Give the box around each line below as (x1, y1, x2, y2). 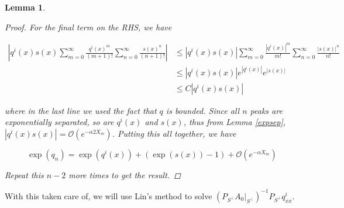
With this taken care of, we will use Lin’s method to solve (5, 189, 212, 202)
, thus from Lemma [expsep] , (183, 116, 286, 128)
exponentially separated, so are (5, 116, 114, 128)
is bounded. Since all (166, 104, 240, 116)
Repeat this (5, 168, 44, 181)
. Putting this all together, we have (112, 127, 236, 139)
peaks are (250, 104, 283, 116)
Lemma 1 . (5, 1, 46, 13)
